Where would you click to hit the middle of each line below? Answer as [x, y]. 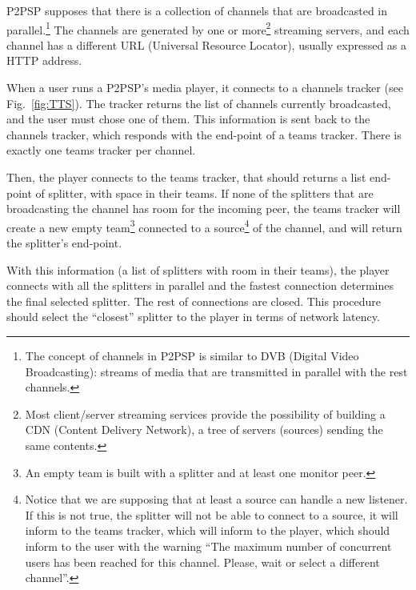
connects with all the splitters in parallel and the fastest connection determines [200, 285]
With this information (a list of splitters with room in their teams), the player [198, 269]
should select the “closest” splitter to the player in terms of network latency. [193, 317]
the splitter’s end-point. [64, 243]
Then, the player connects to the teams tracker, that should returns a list [186, 177]
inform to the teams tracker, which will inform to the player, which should [208, 530]
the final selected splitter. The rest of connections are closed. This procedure [194, 301]
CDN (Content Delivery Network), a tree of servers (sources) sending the [204, 429]
